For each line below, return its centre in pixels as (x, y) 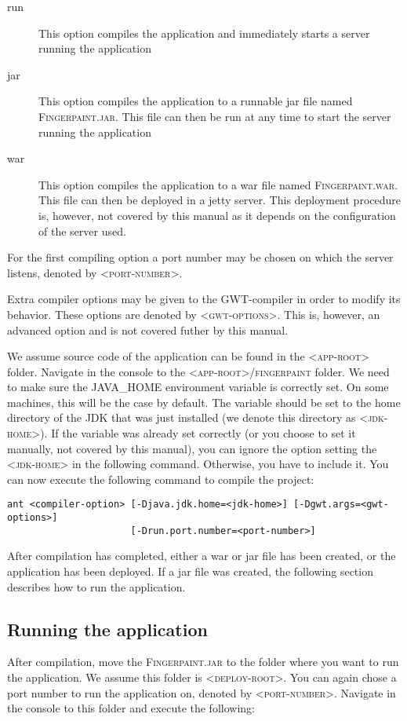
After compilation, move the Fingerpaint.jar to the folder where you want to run (203, 662)
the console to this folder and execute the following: (131, 708)
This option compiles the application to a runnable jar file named (196, 101)
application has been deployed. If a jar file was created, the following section (190, 571)
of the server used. (82, 231)
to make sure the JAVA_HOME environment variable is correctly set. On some (198, 387)
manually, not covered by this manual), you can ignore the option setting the (192, 448)
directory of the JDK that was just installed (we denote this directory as (182, 417)
